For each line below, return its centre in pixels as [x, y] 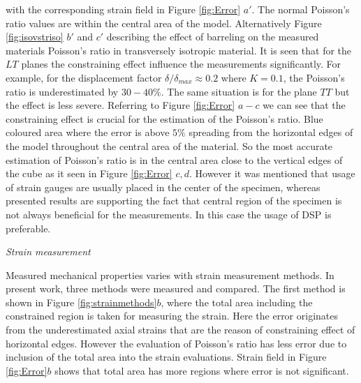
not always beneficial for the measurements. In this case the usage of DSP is [169, 214]
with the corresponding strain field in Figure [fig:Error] [123, 9]
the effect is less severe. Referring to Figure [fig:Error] [120, 105]
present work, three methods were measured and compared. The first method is [176, 288]
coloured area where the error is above [88, 132]
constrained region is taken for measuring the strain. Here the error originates [172, 316]
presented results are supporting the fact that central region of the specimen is [174, 201]
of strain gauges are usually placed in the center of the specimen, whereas [163, 187]
